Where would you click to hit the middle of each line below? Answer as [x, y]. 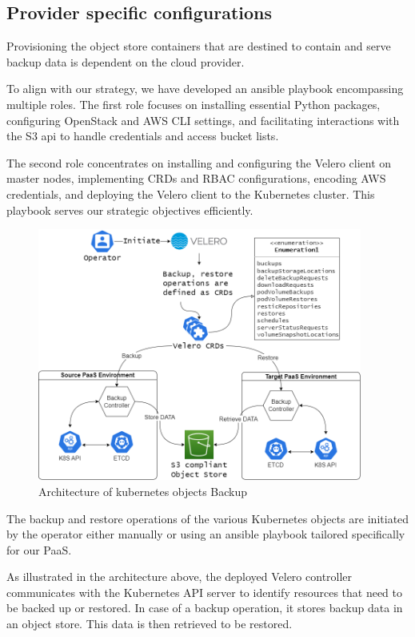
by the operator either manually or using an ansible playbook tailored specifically [206, 534]
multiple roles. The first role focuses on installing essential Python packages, [194, 104]
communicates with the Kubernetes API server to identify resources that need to [205, 592]
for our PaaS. [39, 549]
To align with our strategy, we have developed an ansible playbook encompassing [205, 89]
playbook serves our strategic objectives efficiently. [130, 210]
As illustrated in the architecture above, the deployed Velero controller [180, 577]
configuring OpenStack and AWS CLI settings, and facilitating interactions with [203, 120]
